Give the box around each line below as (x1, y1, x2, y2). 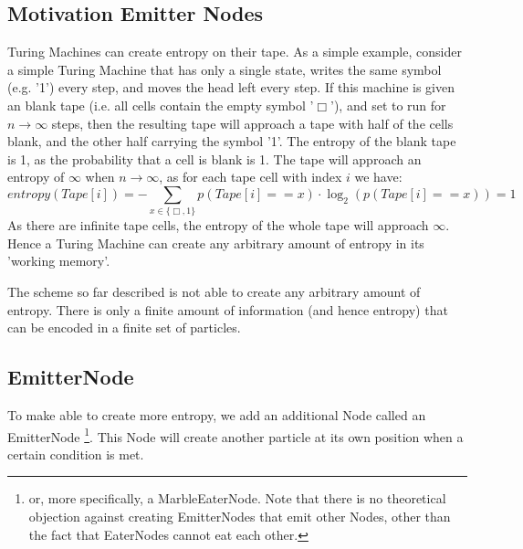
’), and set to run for (330, 95, 446, 114)
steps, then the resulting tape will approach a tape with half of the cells (51, 113, 454, 132)
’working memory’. (7, 251, 110, 270)
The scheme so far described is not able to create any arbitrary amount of (7, 282, 421, 301)
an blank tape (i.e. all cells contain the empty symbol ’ (7, 95, 314, 114)
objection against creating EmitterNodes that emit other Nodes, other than (28, 507, 451, 526)
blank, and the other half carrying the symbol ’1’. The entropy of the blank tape (7, 132, 456, 151)
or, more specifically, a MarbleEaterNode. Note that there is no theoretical (28, 489, 446, 508)
